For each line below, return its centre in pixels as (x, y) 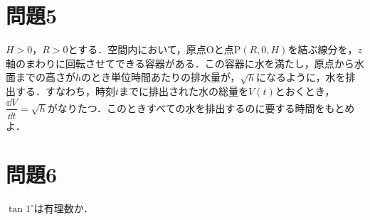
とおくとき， (305, 90)
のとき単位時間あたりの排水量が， (161, 77)
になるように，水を (301, 77)
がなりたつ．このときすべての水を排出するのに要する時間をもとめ (201, 108)
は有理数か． (64, 208)
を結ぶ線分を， (323, 49)
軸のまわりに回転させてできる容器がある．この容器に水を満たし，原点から (180, 63)
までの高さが (45, 77)
